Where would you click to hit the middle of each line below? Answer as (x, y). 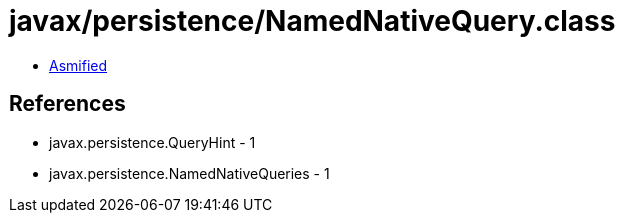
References (67, 104)
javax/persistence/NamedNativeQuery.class (312, 21)
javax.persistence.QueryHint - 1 (152, 142)
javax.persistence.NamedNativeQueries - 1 (189, 173)
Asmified (78, 65)
